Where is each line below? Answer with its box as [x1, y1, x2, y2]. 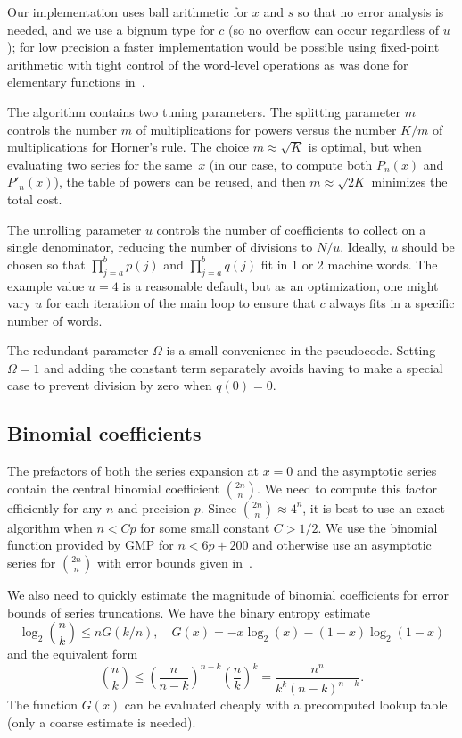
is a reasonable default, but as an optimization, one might [122, 276, 439, 294]
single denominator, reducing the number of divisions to [7, 237, 313, 256]
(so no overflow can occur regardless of [228, 20, 440, 38]
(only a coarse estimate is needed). [7, 712, 196, 731]
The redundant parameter [7, 341, 149, 360]
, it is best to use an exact [302, 498, 445, 517]
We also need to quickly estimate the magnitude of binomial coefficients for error [7, 585, 450, 604]
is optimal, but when [308, 137, 422, 156]
